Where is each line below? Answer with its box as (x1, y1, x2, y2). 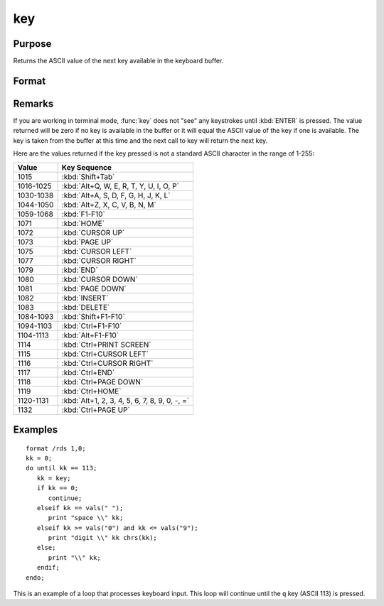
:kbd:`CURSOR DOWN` (61, 274, 138, 284)
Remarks (13, 97, 54, 109)
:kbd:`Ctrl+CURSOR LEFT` (61, 349, 149, 359)
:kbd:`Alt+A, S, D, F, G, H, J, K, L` (61, 190, 171, 200)
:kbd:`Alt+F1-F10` (61, 330, 119, 340)
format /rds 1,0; (26, 444, 86, 453)
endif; (36, 563, 60, 572)
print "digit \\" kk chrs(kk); (48, 534, 158, 542)
